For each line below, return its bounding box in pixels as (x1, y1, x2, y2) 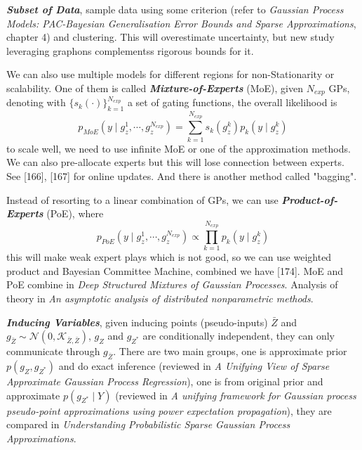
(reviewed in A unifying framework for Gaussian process (115, 387, 356, 402)
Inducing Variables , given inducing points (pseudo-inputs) (6, 314, 268, 329)
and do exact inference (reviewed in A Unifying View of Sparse (58, 359, 330, 373)
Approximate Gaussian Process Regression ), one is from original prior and (6, 374, 323, 389)
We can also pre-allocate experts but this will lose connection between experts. (6, 155, 344, 169)
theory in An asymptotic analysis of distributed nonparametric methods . (6, 291, 314, 306)
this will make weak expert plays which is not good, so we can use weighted (6, 250, 332, 264)
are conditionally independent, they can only (142, 328, 335, 343)
